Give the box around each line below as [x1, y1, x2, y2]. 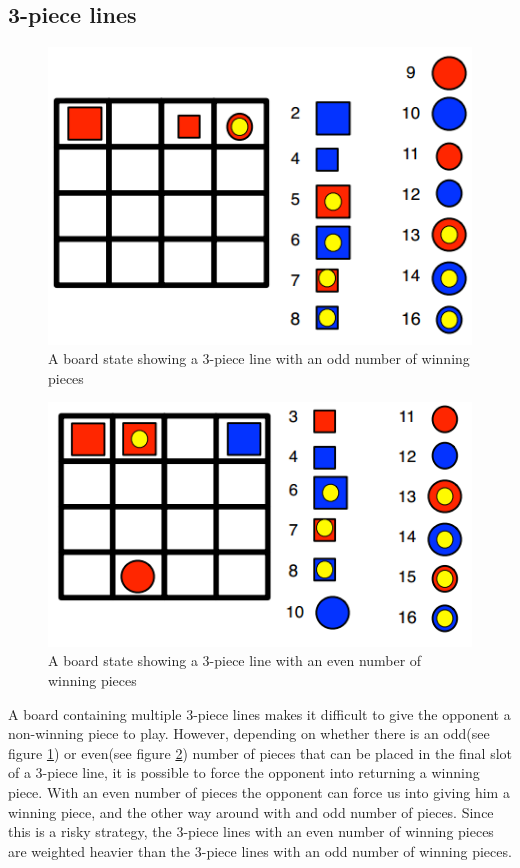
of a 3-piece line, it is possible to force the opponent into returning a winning [8, 762, 480, 783]
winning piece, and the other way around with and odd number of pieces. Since [8, 801, 494, 822]
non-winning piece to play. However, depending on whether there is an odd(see [8, 723, 490, 744]
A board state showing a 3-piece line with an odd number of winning [48, 348, 470, 369]
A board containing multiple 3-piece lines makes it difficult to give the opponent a [8, 703, 511, 724]
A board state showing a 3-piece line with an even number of [48, 650, 422, 671]
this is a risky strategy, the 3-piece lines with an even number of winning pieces [8, 821, 494, 842]
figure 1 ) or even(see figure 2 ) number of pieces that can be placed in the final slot [8, 742, 512, 763]
